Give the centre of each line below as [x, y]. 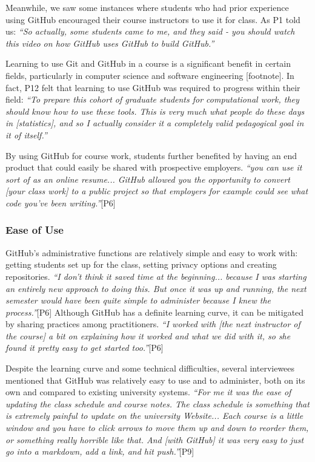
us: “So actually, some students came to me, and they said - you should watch [150, 31]
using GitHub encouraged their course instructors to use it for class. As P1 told [153, 19]
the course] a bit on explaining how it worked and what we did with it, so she [148, 335]
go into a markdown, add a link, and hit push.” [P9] [100, 451]
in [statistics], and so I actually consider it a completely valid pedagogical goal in [155, 123]
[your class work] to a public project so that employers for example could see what [157, 191]
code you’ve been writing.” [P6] [61, 202]
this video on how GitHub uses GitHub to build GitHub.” [110, 43]
